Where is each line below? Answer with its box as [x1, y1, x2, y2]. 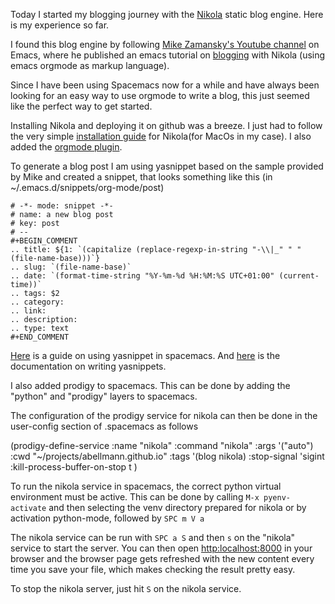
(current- [278, 271, 320, 281]
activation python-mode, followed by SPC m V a [10, 512, 205, 524]
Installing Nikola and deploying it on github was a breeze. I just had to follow [10, 120, 323, 131]
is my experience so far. [10, 19, 110, 31]
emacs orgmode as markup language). [10, 60, 170, 71]
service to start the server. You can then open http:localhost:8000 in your [10, 542, 313, 554]
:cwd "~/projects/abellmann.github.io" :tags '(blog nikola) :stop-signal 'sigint [10, 450, 325, 462]
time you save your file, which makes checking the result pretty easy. [10, 564, 296, 575]
